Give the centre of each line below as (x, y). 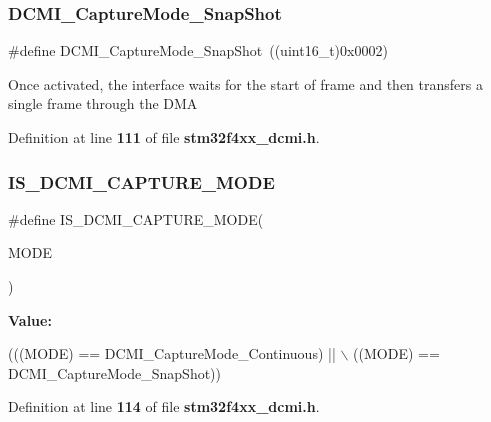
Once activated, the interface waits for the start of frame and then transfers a (245, 83)
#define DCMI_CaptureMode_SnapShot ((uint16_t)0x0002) (198, 50)
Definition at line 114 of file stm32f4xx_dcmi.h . (164, 406)
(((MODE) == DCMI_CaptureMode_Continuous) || (172, 353)
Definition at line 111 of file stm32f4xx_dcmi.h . (164, 137)
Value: (30, 319)
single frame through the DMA (103, 103)
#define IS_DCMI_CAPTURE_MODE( (136, 218)
